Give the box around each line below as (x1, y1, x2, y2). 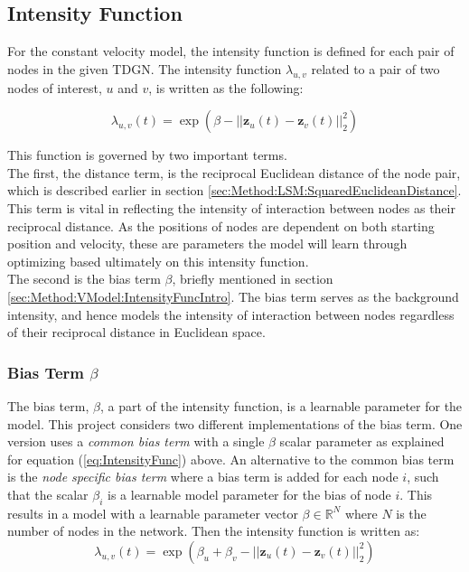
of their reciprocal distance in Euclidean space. (7, 323, 266, 342)
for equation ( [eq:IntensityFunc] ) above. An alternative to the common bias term (7, 449, 455, 468)
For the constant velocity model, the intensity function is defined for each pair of (7, 42, 455, 61)
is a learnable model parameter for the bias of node (108, 484, 391, 503)
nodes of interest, (7, 78, 102, 97)
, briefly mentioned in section (172, 269, 333, 288)
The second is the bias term (7, 269, 161, 288)
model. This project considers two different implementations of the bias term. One (7, 414, 463, 433)
